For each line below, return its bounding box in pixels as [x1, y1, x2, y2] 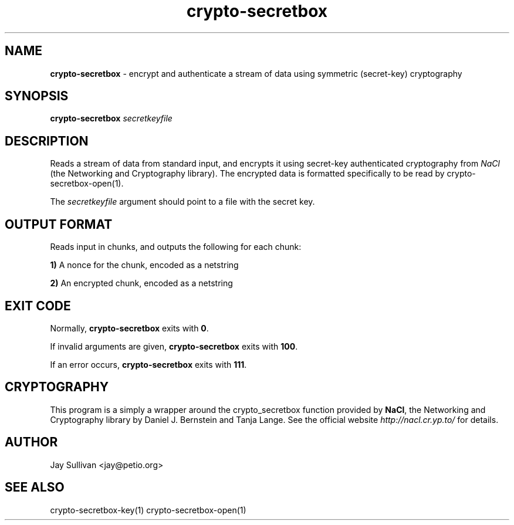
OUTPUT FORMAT [5, 216, 113, 232]
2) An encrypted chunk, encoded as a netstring [50, 278, 233, 289]
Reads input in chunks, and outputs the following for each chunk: [50, 242, 302, 252]
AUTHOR [5, 435, 58, 450]
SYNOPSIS [5, 89, 69, 104]
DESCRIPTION [5, 133, 89, 148]
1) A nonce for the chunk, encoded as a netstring [50, 260, 239, 270]
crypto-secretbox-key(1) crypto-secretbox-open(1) [50, 504, 246, 515]
